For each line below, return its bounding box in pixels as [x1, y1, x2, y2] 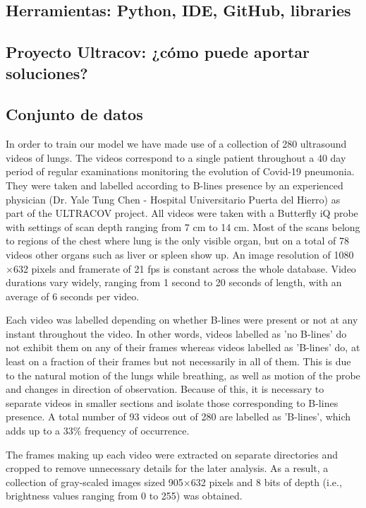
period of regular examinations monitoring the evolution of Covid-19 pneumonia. [6, 164, 355, 179]
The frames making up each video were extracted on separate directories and [6, 447, 338, 461]
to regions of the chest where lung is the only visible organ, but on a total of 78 [6, 233, 349, 248]
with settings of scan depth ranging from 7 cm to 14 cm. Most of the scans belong [6, 219, 360, 234]
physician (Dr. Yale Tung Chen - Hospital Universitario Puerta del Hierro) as [6, 191, 341, 206]
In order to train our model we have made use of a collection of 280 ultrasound [6, 136, 347, 151]
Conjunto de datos [6, 103, 143, 125]
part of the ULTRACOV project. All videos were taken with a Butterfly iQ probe [6, 206, 358, 220]
